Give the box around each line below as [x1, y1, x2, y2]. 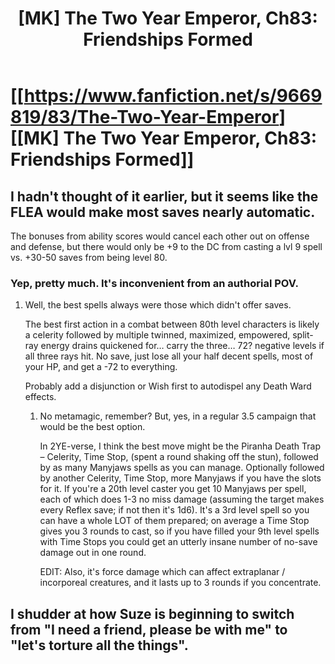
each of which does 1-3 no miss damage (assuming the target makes [39, 493, 325, 506]
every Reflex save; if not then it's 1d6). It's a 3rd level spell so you [39, 504, 310, 516]
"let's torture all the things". [10, 637, 189, 654]
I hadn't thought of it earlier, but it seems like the [10, 188, 319, 205]
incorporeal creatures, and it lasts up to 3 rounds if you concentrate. [39, 577, 322, 589]
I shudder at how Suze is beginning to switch [10, 605, 295, 622]
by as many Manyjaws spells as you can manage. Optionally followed [39, 462, 325, 474]
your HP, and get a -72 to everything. [24, 361, 178, 373]
